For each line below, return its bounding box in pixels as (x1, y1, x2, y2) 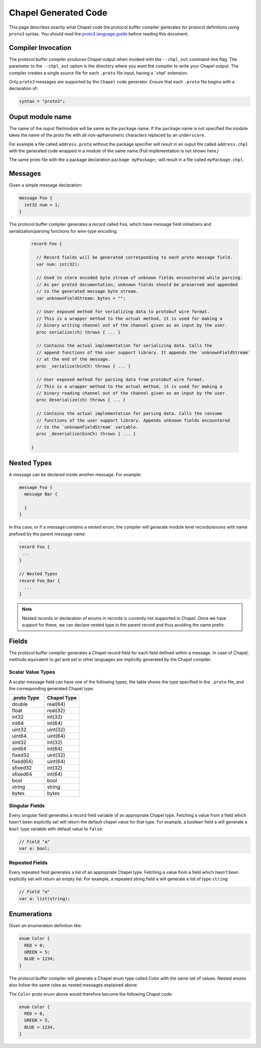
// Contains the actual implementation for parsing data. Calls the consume (36, 411, 222, 417)
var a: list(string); (19, 896, 71, 902)
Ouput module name (9, 113, 72, 121)
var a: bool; (19, 846, 50, 851)
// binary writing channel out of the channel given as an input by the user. (36, 322, 228, 328)
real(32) (46, 707, 65, 714)
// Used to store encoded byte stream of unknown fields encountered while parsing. (36, 275, 243, 281)
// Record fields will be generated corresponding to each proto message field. (36, 255, 233, 260)
